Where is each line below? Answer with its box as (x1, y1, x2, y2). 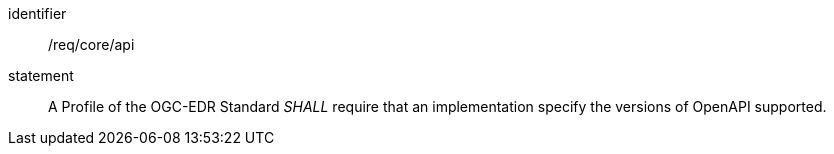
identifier (8, 5, 67, 22)
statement (8, 67, 74, 84)
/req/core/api (48, 36, 135, 53)
